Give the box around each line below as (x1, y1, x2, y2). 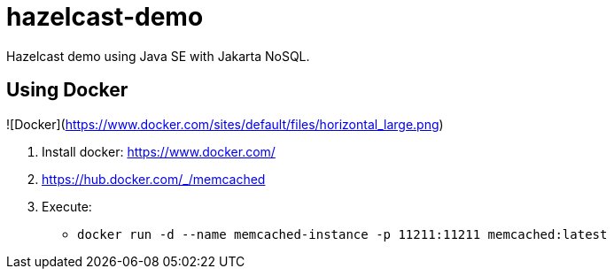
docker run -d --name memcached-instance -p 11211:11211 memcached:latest (77, 226, 608, 241)
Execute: (42, 198, 92, 214)
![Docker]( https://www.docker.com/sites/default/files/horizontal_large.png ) (6, 116, 444, 132)
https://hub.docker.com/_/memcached (42, 171, 266, 187)
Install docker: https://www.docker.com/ (42, 143, 276, 159)
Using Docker (6, 79, 128, 102)
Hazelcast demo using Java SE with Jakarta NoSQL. (6, 48, 310, 64)
